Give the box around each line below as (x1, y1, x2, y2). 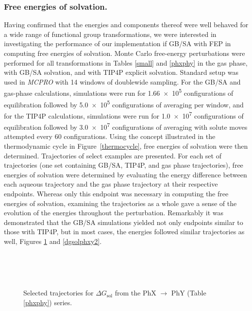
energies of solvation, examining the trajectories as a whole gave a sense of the (4, 198, 237, 208)
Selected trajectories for (23, 288, 94, 298)
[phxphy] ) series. (23, 297, 72, 307)
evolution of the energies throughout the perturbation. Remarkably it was (4, 207, 224, 218)
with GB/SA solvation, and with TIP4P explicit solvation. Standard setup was (4, 67, 238, 77)
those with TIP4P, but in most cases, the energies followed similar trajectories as (4, 226, 245, 237)
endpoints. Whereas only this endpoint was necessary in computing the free (4, 188, 229, 198)
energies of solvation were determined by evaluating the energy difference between (4, 169, 247, 179)
